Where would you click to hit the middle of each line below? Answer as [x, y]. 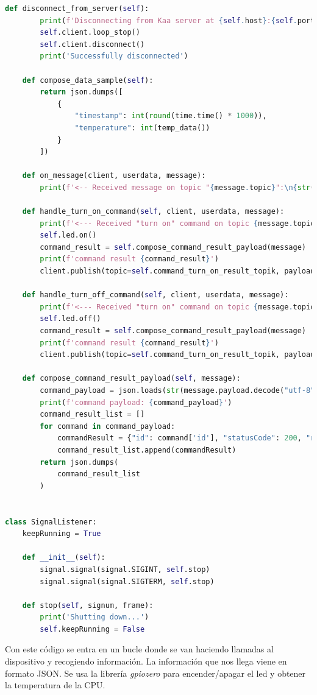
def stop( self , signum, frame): [88, 605]
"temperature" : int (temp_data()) [142, 128]
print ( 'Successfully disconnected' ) [114, 56]
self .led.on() [68, 235]
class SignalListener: [51, 522]
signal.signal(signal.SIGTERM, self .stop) [127, 581]
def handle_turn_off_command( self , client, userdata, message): [155, 295]
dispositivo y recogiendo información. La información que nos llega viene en [146, 661]
